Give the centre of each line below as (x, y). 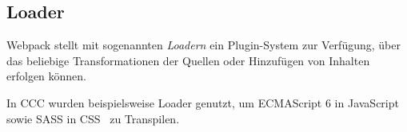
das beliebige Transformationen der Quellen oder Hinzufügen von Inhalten (188, 60)
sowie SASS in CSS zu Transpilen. (93, 118)
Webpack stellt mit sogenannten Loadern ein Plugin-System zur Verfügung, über (203, 45)
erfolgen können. (47, 76)
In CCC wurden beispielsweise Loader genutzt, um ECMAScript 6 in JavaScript (203, 102)
